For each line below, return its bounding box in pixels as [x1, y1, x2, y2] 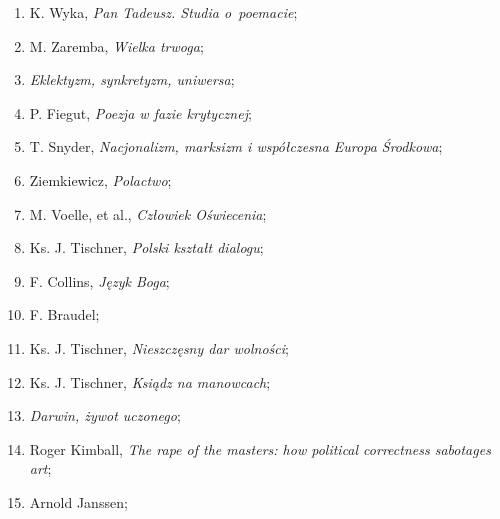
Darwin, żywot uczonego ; [29, 405, 181, 426]
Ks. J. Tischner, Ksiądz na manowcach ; [29, 371, 271, 392]
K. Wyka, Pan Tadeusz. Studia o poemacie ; [29, 2, 298, 22]
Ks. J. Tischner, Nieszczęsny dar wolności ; [29, 337, 289, 358]
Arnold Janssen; [29, 491, 128, 512]
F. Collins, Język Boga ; [29, 270, 170, 291]
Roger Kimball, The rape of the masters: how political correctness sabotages [29, 438, 491, 459]
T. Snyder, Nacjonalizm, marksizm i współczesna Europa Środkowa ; [29, 136, 443, 157]
